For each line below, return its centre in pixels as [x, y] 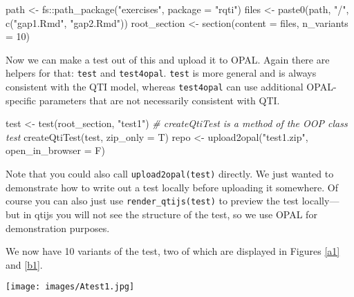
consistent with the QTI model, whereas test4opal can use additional [155, 87]
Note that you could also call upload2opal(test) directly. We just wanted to [170, 174]
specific [21, 100]
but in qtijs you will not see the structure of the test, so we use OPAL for [161, 214]
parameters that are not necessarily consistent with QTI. [159, 100]
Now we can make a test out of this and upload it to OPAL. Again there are [168, 59]
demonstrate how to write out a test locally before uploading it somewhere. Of [172, 187]
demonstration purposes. [58, 228]
